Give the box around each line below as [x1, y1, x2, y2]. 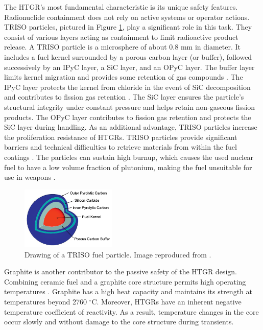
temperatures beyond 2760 [4, 296, 87, 307]
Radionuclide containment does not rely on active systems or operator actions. [4, 11, 250, 22]
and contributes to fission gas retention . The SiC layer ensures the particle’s [4, 91, 244, 102]
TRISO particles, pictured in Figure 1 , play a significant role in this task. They [4, 21, 252, 32]
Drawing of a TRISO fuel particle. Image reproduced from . [25, 249, 211, 260]
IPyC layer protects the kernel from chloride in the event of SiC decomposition [4, 81, 251, 92]
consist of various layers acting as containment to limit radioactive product [4, 31, 238, 42]
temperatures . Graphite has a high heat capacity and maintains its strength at [4, 286, 252, 297]
